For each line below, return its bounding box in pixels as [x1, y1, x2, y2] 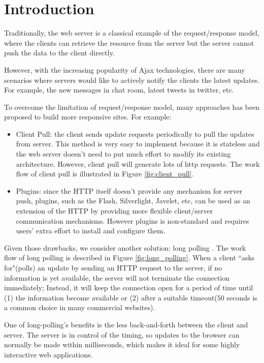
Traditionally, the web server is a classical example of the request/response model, [4, 27, 259, 38]
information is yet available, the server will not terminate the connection [4, 272, 230, 283]
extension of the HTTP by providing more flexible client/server [16, 205, 213, 216]
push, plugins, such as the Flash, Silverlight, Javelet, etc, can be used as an [16, 195, 250, 206]
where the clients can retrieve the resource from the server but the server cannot [4, 37, 254, 48]
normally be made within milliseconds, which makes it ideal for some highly [4, 339, 240, 350]
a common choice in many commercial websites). [4, 302, 155, 313]
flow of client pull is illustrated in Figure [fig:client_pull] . [16, 168, 194, 179]
